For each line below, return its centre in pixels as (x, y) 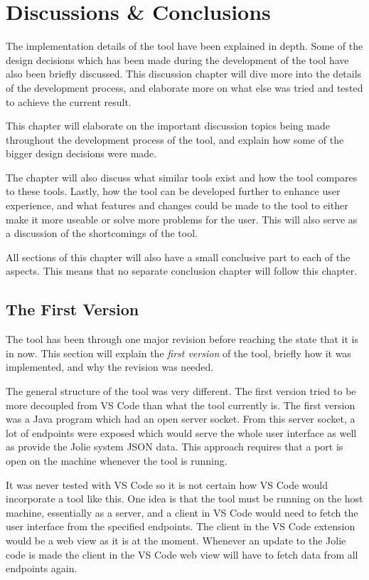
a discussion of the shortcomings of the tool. (102, 233)
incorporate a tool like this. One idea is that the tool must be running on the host (184, 499)
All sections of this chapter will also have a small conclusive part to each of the (178, 257)
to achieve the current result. (69, 101)
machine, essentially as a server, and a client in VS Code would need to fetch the (182, 512)
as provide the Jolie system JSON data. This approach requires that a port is (175, 447)
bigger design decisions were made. (81, 153)
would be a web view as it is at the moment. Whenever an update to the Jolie (176, 540)
